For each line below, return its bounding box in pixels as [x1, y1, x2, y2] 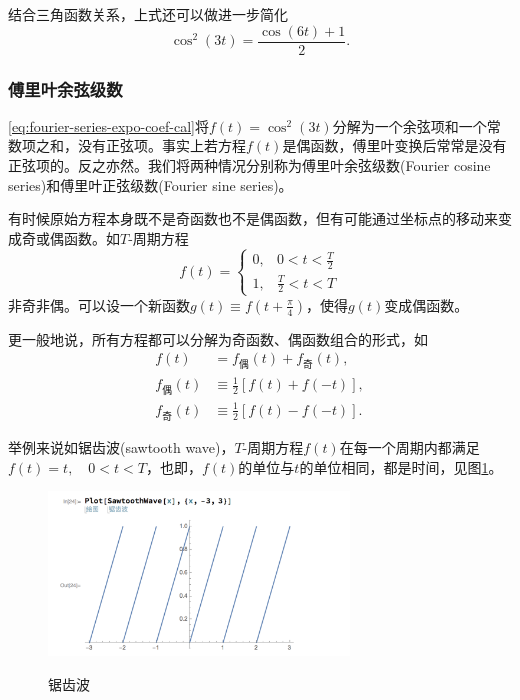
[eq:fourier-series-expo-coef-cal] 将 [8, 115, 209, 136]
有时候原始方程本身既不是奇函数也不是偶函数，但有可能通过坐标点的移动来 [8, 208, 498, 229]
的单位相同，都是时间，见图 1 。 [299, 456, 503, 477]
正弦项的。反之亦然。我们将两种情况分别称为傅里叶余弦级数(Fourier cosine [8, 155, 491, 176]
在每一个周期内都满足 [339, 436, 480, 457]
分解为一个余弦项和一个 [332, 115, 487, 136]
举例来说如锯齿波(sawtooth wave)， [8, 436, 235, 457]
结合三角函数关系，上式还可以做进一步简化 [8, 4, 288, 24]
